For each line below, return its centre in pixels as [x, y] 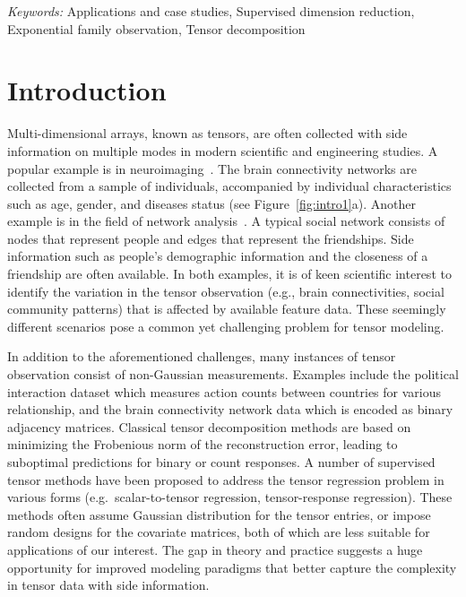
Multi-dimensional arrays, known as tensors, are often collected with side [207, 133]
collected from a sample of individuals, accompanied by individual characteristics [229, 186]
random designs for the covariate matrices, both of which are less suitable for [219, 532]
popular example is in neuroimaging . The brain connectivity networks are [212, 168]
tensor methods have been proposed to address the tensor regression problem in [226, 479]
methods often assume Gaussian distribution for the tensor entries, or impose [219, 514]
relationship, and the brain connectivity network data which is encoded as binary [230, 409]
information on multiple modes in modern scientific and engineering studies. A [223, 150]
